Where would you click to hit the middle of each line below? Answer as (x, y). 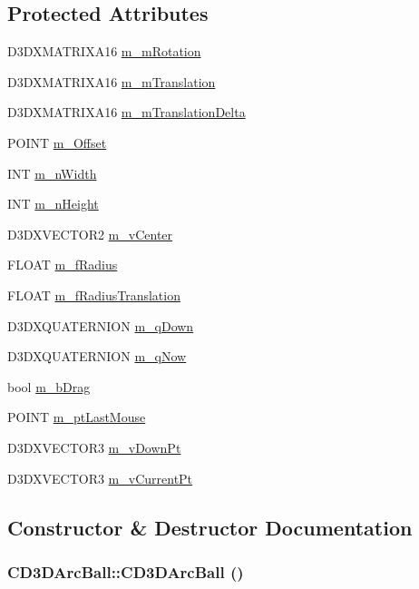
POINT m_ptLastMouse (77, 417)
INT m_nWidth (52, 173)
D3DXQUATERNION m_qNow (97, 356)
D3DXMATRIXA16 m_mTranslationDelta (127, 112)
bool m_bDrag (49, 386)
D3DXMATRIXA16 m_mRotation (104, 51)
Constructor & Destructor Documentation (210, 527)
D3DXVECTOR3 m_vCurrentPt (100, 478)
